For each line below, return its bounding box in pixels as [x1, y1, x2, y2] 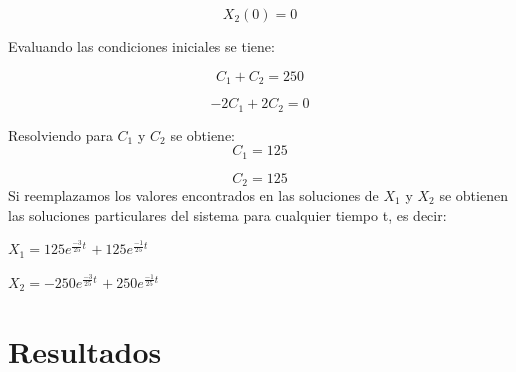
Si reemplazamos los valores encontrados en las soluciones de [8, 185, 379, 205]
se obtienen [439, 185, 508, 205]
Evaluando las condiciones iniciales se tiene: [8, 36, 275, 56]
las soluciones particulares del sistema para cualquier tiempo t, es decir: [8, 204, 447, 225]
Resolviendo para [8, 124, 113, 145]
